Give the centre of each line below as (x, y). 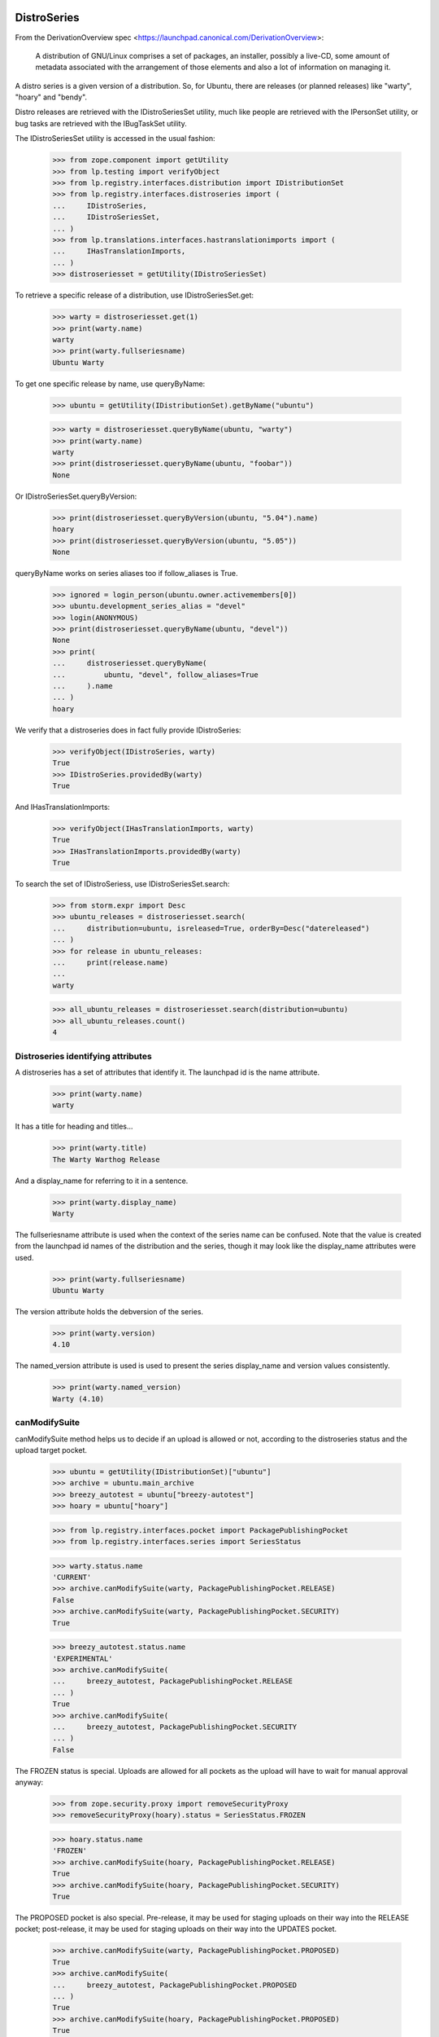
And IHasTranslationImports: (63, 807)
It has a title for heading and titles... (74, 1126)
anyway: (29, 1782)
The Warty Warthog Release (106, 1159)
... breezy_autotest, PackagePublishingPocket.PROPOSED (175, 1985)
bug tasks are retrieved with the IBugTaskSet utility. (101, 123)
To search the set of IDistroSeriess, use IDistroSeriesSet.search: (122, 884)
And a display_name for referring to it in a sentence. (102, 1181)
